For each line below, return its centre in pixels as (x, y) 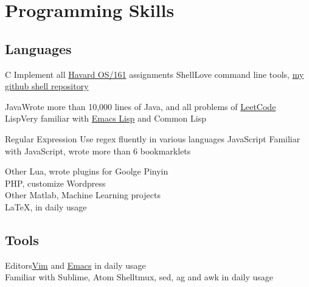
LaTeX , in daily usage (46, 206)
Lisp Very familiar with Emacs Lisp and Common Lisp (106, 118)
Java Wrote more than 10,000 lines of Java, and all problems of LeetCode (141, 106)
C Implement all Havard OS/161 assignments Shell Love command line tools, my (154, 74)
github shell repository (47, 86)
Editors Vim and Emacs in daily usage (75, 265)
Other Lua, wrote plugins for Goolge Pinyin (87, 171)
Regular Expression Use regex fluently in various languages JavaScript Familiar (153, 138)
